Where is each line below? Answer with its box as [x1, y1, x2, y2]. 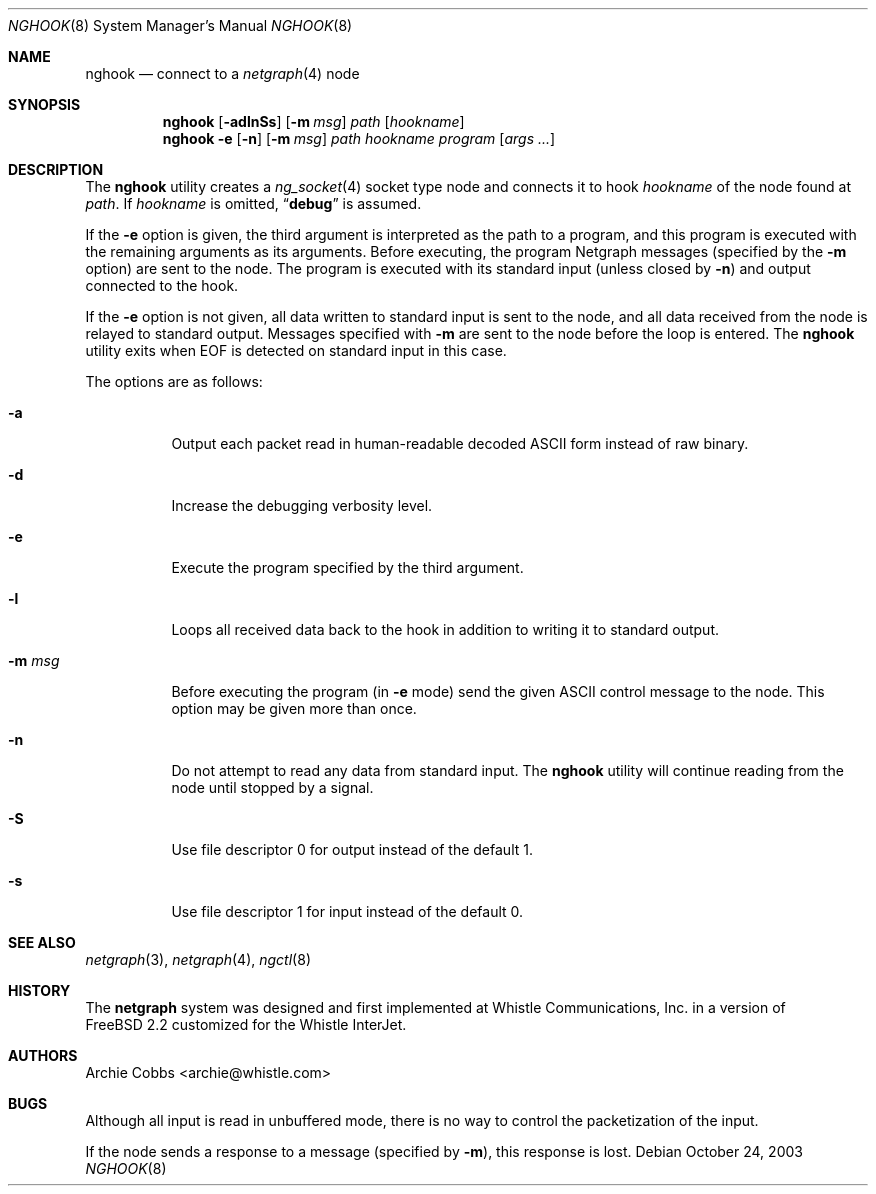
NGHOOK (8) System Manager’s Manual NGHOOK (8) [8, 17, 353, 34]
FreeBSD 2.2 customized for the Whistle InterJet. [85, 1016, 407, 1033]
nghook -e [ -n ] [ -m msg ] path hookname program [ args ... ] [162, 130, 556, 147]
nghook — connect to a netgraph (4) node [85, 65, 360, 82]
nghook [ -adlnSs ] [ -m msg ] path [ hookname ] [162, 113, 465, 130]
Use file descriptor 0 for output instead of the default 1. [171, 841, 533, 858]
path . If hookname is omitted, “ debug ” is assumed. [85, 195, 422, 212]
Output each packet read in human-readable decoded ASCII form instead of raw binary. [171, 435, 749, 452]
